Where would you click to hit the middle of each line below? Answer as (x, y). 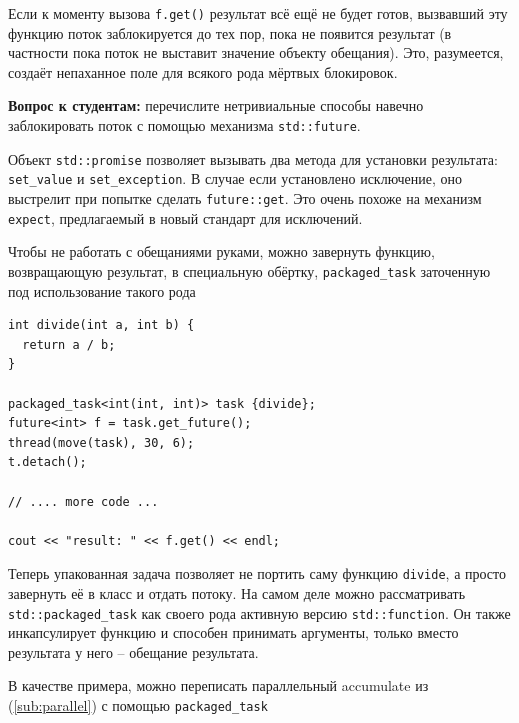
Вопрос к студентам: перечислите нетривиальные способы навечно (216, 105)
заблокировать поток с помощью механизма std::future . (184, 125)
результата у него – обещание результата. (133, 651)
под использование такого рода (102, 290)
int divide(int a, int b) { (101, 325)
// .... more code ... (83, 501)
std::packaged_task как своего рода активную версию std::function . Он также (259, 612)
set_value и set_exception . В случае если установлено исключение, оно (235, 178)
